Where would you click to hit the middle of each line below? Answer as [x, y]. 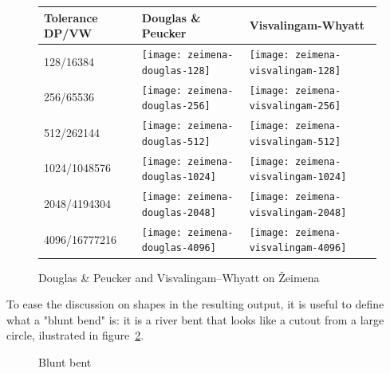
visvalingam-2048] [298, 212]
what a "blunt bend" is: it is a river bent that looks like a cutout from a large [195, 319]
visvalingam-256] [295, 106]
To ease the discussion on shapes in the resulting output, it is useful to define [195, 304]
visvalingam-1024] [298, 177]
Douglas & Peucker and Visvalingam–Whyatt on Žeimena [179, 277]
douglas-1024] [179, 177]
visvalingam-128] [295, 71]
